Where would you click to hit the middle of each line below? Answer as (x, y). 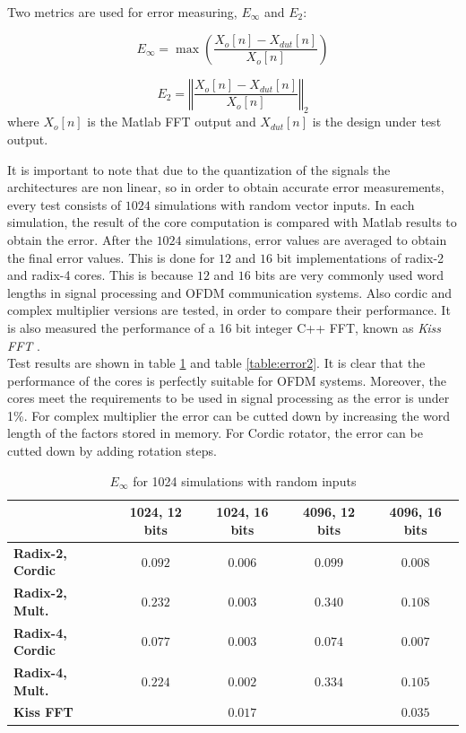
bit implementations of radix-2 (360, 257)
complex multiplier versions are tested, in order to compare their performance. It (229, 310)
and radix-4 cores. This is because (100, 275)
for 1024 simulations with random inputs (245, 480)
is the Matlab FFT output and (172, 122)
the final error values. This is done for (111, 257)
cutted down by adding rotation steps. (112, 451)
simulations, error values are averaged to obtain (316, 239)
